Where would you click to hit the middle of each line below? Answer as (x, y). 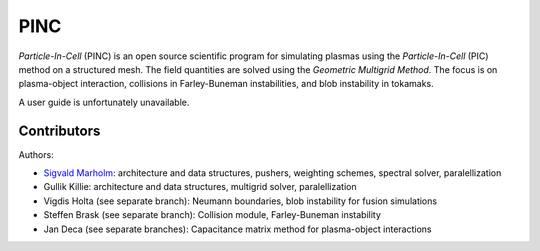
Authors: (36, 154)
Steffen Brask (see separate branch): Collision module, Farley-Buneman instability (212, 215)
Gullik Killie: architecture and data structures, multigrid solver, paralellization (200, 187)
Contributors (59, 130)
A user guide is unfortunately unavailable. (104, 102)
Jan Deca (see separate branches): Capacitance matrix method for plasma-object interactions (237, 229)
